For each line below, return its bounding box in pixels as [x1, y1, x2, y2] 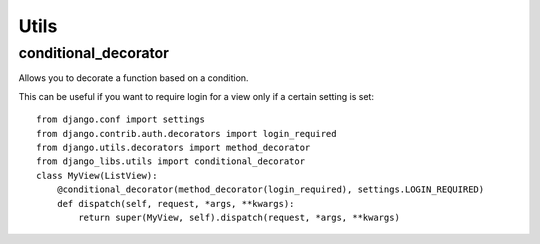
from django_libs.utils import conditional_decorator [36, 156, 305, 167]
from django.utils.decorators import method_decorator [36, 141, 311, 153]
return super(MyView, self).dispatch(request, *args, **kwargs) [78, 211, 400, 223]
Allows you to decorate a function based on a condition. [18, 72, 249, 84]
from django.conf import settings [36, 114, 205, 125]
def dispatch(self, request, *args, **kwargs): [56, 198, 295, 209]
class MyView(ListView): [36, 170, 158, 181]
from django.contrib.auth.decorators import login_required [36, 128, 337, 139]
